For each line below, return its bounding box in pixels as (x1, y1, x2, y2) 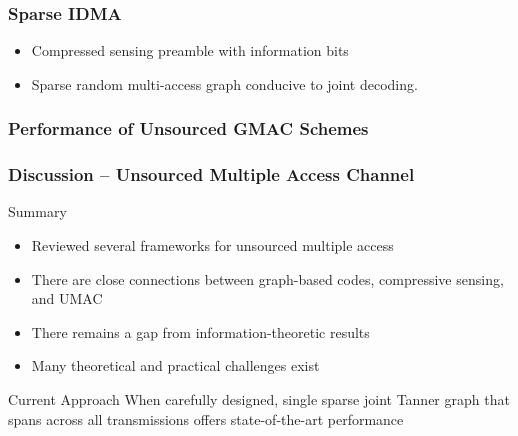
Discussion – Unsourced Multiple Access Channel (8, 162, 415, 187)
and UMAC (31, 288, 103, 309)
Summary (8, 201, 67, 222)
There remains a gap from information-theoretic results (31, 321, 370, 342)
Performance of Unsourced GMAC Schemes (8, 116, 369, 141)
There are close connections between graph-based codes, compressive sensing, (31, 268, 504, 289)
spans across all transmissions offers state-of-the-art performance (8, 408, 404, 429)
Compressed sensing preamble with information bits (31, 40, 349, 61)
